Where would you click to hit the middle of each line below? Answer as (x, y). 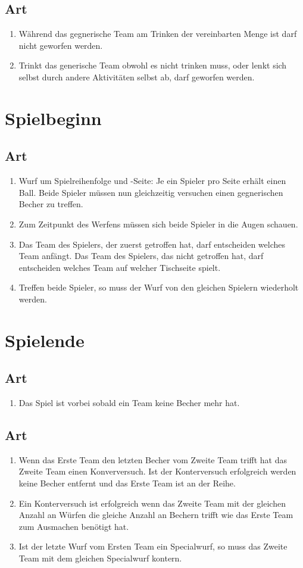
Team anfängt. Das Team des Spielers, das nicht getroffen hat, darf (141, 256)
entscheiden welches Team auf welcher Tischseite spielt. (120, 267)
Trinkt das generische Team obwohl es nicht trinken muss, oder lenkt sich (153, 65)
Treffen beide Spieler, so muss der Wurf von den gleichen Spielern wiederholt (159, 287)
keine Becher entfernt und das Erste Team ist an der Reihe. (127, 483)
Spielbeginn (53, 118)
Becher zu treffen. (51, 204)
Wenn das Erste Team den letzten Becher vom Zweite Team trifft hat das (153, 459)
